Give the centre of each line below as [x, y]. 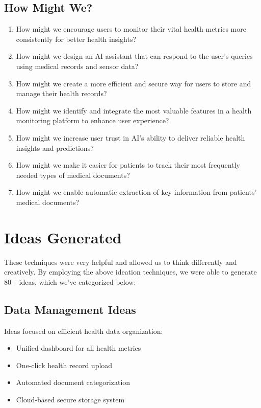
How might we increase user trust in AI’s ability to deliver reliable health [130, 137]
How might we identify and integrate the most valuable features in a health [134, 110]
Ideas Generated [63, 237]
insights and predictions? [55, 148]
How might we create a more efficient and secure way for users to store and [134, 83]
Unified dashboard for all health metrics [79, 348]
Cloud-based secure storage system [70, 399]
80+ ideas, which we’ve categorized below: [70, 281]
